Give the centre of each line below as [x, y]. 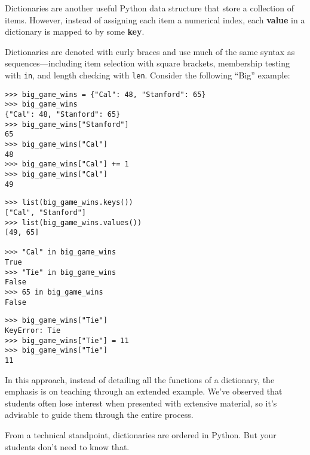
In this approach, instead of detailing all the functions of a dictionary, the [140, 379]
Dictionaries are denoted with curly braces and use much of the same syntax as [150, 51]
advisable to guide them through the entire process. [99, 415]
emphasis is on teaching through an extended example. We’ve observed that [144, 391]
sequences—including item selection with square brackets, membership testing [148, 63]
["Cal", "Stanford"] [46, 212]
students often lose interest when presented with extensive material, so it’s [141, 403]
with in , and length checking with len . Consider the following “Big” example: [148, 75]
